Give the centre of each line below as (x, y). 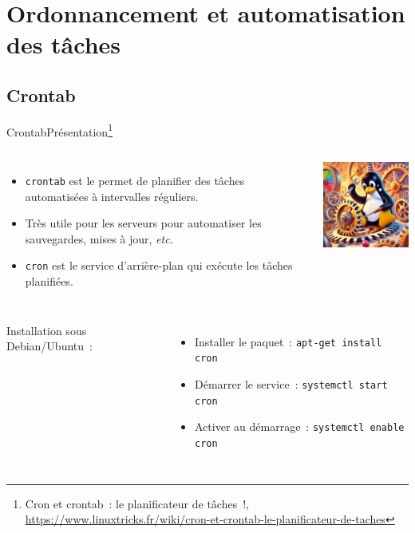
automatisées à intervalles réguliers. (112, 196)
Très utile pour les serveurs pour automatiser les (143, 223)
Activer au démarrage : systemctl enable (300, 426)
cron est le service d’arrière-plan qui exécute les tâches (159, 265)
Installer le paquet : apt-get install (289, 341)
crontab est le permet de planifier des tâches (135, 181)
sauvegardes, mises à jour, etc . (99, 238)
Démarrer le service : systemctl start (291, 384)
